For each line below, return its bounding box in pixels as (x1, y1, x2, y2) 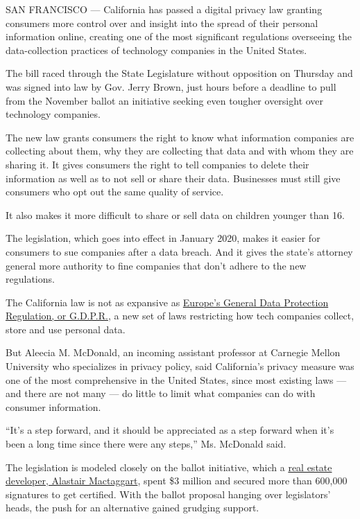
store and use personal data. (6, 322, 126, 336)
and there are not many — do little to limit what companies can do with (6, 386, 316, 401)
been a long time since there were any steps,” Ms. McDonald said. (6, 437, 286, 451)
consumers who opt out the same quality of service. (6, 184, 224, 199)
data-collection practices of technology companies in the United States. (6, 42, 307, 57)
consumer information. (6, 399, 101, 414)
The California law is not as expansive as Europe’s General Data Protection (6, 294, 329, 309)
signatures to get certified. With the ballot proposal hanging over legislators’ (6, 486, 331, 501)
